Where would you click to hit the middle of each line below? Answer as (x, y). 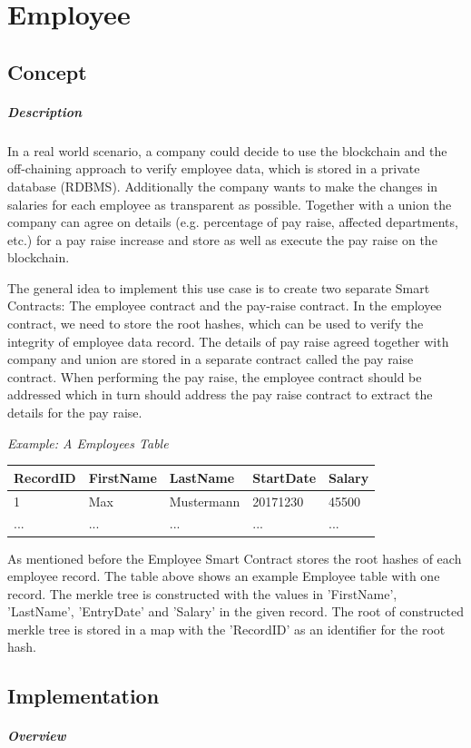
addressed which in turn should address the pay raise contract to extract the (220, 394)
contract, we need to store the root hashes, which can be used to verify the (216, 324)
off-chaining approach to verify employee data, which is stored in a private (214, 168)
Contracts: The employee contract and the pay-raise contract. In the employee (225, 305)
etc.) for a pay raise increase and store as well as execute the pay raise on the (222, 239)
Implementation (83, 696)
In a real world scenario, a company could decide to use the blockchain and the (227, 150)
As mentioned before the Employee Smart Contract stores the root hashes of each (235, 558)
